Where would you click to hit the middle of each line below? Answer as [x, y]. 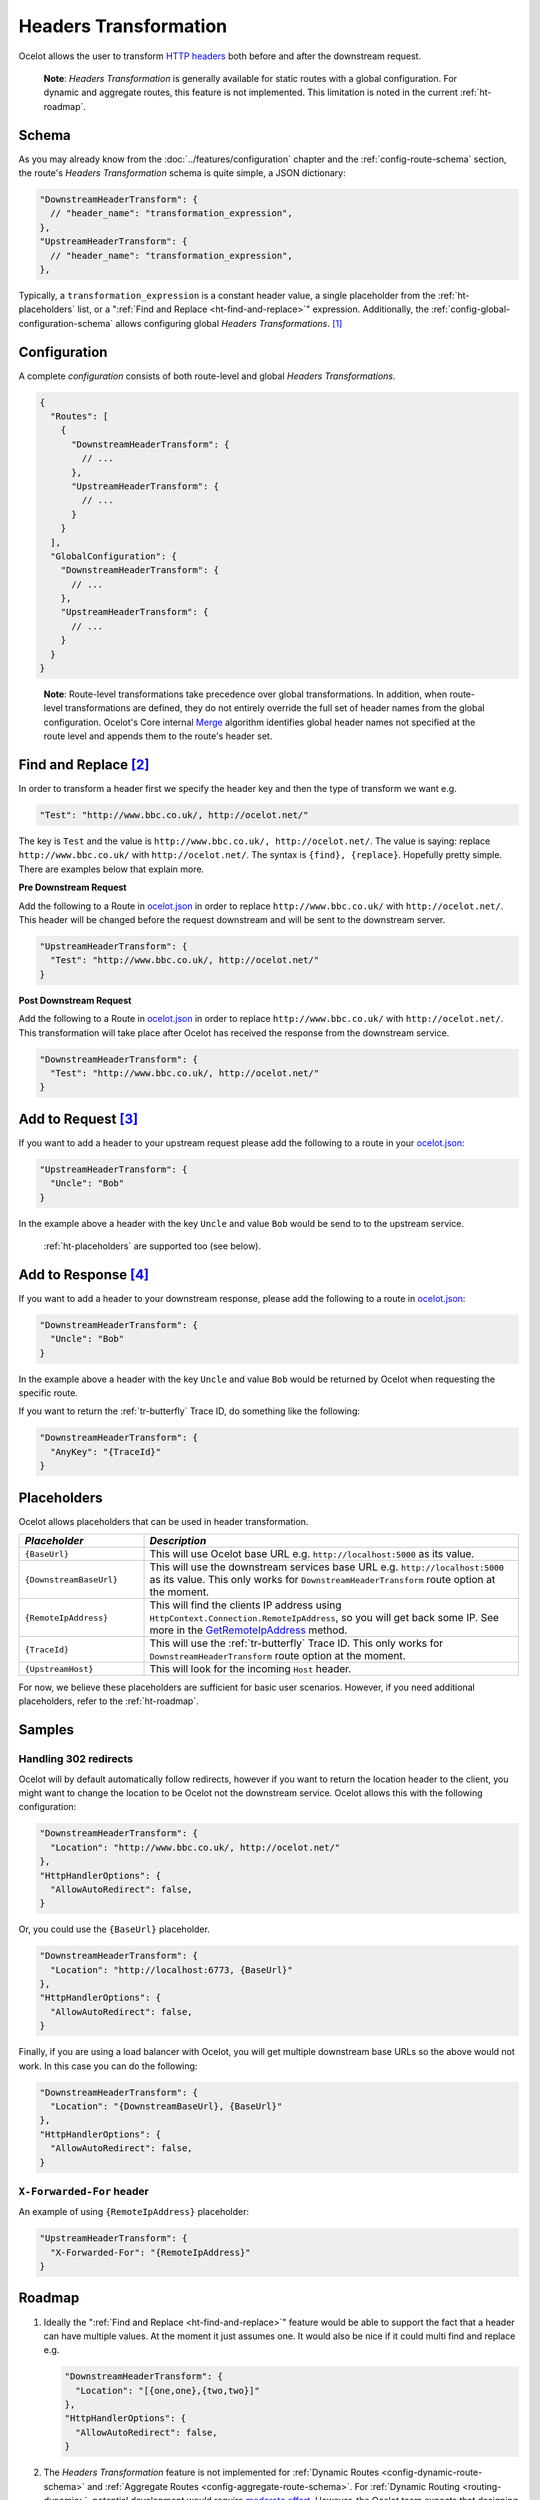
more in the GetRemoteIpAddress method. [248, 1630]
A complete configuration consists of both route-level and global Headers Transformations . [207, 376]
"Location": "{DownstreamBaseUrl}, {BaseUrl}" [166, 2106]
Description [178, 1541]
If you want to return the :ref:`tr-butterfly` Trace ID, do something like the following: [189, 1411]
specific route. [48, 1393]
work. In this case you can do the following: [108, 2066]
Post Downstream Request [75, 1000]
